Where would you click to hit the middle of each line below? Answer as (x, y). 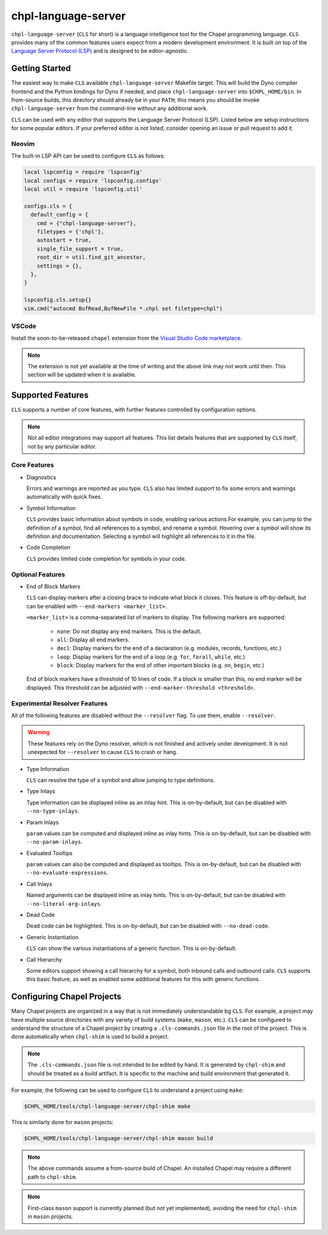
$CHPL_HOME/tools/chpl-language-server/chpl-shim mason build (118, 1138)
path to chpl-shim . (53, 1177)
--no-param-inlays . (55, 842)
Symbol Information (51, 508)
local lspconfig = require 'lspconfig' (83, 172)
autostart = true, (64, 240)
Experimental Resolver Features (60, 703)
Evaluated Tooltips (50, 853)
